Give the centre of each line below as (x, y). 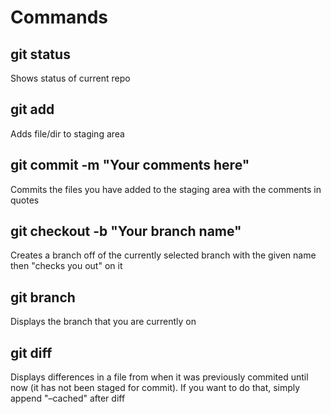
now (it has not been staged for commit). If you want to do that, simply (155, 388)
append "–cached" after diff (68, 398)
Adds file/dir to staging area (67, 133)
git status (40, 54)
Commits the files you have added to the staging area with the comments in (166, 189)
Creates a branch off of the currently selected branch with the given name (163, 255)
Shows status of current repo (70, 78)
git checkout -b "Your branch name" (126, 231)
